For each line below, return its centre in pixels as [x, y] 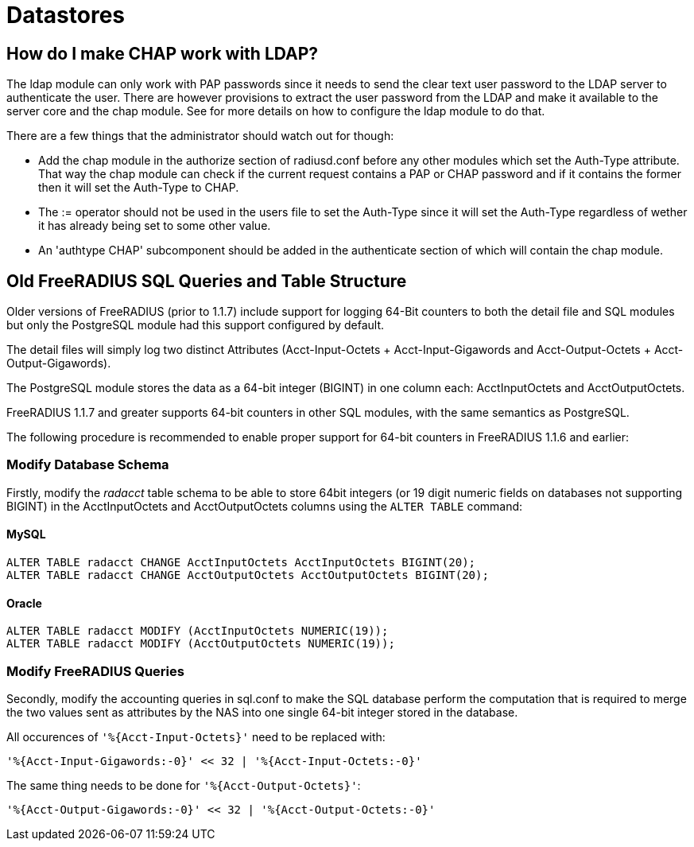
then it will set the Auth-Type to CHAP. [139, 188]
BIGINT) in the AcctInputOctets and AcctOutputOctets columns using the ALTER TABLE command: [265, 506]
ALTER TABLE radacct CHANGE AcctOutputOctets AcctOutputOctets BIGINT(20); [248, 575]
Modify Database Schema [88, 465]
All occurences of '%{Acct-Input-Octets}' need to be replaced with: [196, 736]
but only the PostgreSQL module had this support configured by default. [196, 325]
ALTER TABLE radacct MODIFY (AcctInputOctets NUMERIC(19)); [198, 631]
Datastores [66, 15]
